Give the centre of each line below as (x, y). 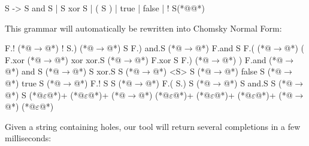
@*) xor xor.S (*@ (88, 59)
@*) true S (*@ (33, 83)
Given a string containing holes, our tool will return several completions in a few (153, 126)
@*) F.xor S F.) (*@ (172, 59)
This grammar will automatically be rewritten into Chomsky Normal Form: (143, 28)
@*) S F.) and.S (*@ (144, 48)
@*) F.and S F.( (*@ (233, 48)
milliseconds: (28, 138)
